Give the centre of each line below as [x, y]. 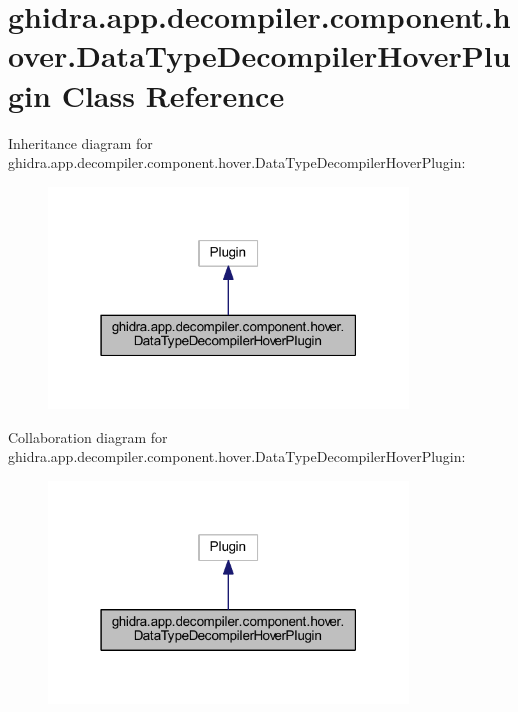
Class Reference [173, 94]
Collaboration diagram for [88, 436]
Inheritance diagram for [80, 142]
